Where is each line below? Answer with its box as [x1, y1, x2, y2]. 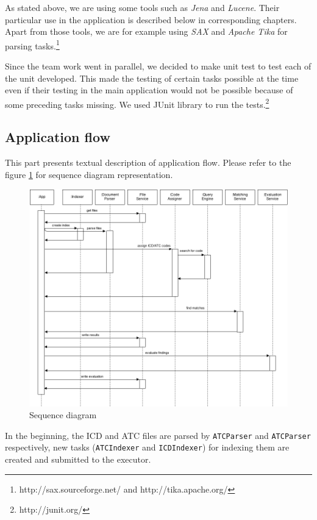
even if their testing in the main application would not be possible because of [5, 84, 293, 96]
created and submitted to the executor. [5, 453, 151, 466]
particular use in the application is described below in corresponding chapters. [5, 13, 297, 26]
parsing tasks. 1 [5, 37, 60, 52]
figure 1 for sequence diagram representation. [5, 168, 173, 180]
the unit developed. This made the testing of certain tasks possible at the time [5, 71, 299, 84]
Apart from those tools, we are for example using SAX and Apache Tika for [5, 25, 288, 38]
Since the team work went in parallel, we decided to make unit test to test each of [5, 60, 312, 73]
